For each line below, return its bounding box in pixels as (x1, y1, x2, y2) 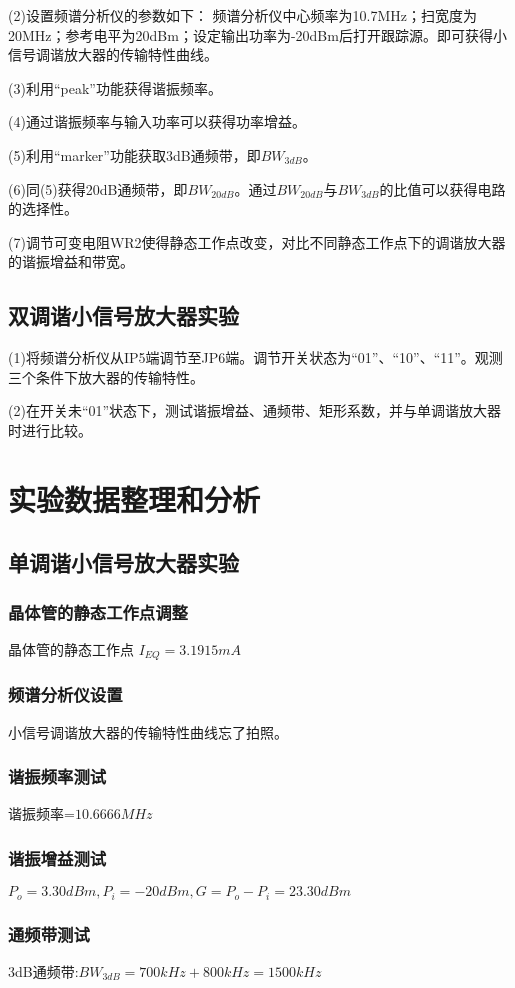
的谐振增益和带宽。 (8, 251, 134, 272)
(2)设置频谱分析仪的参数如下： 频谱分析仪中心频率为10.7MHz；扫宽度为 (8, 5, 477, 25)
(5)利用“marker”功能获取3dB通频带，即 (8, 144, 261, 165)
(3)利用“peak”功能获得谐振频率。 (8, 77, 222, 98)
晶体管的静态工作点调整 (8, 599, 188, 624)
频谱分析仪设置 (8, 682, 123, 707)
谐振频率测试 (8, 764, 107, 789)
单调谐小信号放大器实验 (8, 547, 239, 578)
